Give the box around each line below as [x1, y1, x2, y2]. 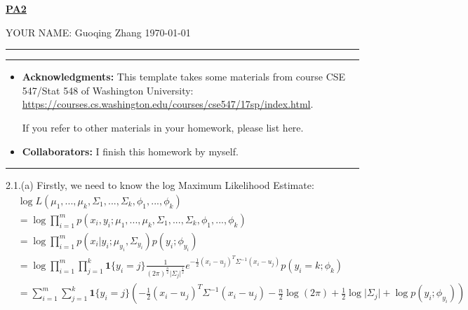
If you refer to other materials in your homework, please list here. [22, 120, 304, 134]
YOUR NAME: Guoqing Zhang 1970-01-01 [6, 24, 191, 39]
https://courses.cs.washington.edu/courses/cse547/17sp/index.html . [22, 97, 314, 111]
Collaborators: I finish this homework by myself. [22, 143, 239, 158]
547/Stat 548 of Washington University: [22, 83, 194, 97]
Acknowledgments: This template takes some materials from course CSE [22, 69, 346, 84]
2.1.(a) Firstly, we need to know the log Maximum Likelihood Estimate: [6, 178, 314, 192]
